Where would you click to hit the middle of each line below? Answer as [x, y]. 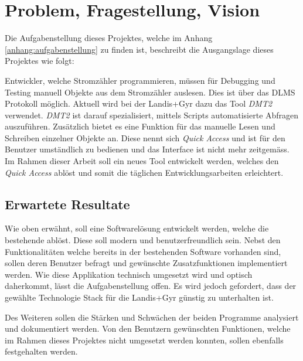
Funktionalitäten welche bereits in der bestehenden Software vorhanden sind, [143, 251]
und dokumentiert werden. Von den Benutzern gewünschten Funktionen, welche [148, 328]
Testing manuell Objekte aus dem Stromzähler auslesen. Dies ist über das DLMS [150, 92]
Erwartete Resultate [67, 204]
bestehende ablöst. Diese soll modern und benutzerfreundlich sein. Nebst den [143, 240]
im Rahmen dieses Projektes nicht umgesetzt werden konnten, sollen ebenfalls [144, 340]
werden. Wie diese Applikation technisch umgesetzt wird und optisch [129, 274]
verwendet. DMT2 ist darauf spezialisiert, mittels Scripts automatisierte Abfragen [152, 115]
